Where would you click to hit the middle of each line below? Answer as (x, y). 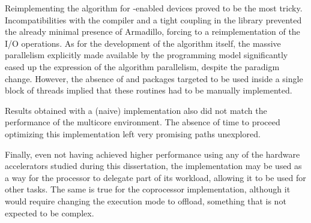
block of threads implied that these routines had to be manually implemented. (149, 90)
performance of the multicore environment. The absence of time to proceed (143, 122)
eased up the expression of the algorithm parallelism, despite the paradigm (142, 66)
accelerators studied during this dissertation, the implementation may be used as (153, 166)
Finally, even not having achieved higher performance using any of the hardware (152, 154)
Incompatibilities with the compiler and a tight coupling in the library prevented (153, 19)
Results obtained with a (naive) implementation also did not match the (136, 110)
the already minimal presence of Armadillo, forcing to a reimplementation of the (152, 31)
